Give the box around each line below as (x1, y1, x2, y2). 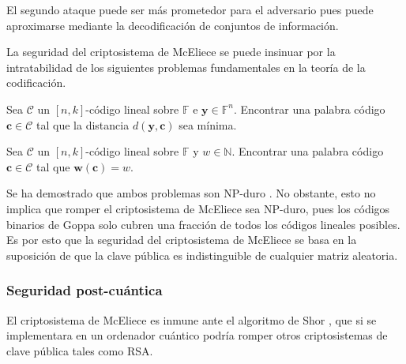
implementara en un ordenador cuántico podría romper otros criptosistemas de (6, 327, 388, 343)
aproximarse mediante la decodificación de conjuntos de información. (6, 17, 339, 33)
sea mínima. (179, 116, 237, 133)
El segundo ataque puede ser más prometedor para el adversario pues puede (6, 2, 374, 17)
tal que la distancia (36, 116, 130, 133)
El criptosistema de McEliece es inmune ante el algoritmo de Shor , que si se (6, 311, 377, 328)
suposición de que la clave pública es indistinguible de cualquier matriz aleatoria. (6, 246, 398, 263)
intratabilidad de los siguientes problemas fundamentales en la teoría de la (6, 58, 366, 75)
